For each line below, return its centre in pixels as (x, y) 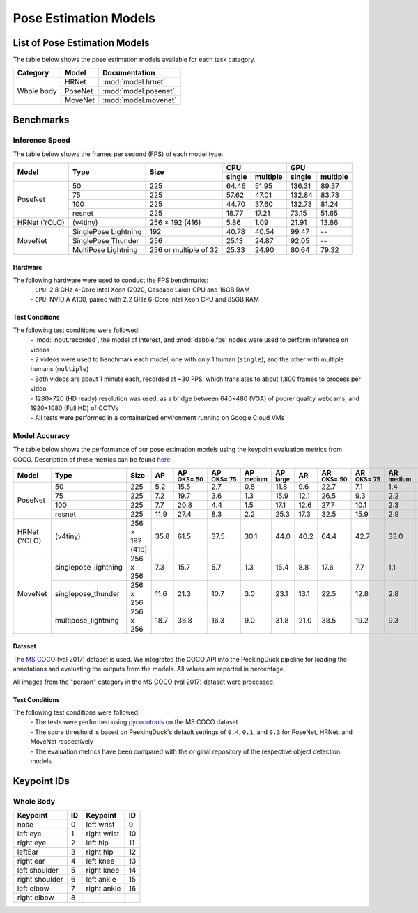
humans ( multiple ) (60, 369)
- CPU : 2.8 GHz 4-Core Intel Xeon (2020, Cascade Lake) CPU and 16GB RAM (140, 290)
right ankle (103, 889)
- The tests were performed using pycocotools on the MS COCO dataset (134, 722)
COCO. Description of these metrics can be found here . (92, 459)
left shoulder (38, 871)
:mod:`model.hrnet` (134, 82)
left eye (29, 834)
